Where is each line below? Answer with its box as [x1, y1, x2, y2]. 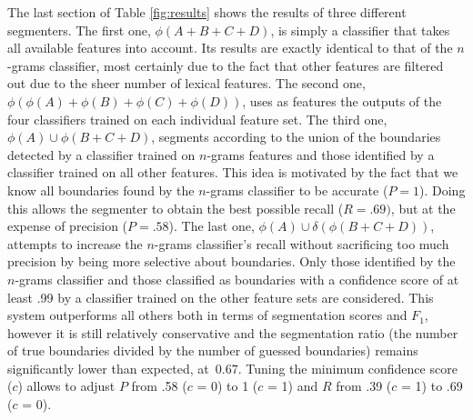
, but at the [390, 198, 456, 217]
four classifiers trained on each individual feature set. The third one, [7, 109, 387, 128]
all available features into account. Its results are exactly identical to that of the [7, 38, 453, 57]
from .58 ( [131, 376, 187, 395]
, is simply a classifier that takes [270, 20, 450, 39]
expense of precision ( [7, 216, 128, 235]
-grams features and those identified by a [206, 145, 435, 164]
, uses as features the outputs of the [242, 91, 442, 110]
